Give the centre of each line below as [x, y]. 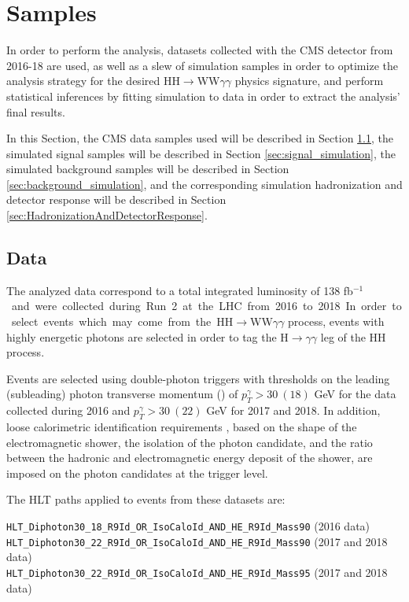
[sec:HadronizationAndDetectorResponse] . [107, 215]
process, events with [336, 321]
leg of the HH [353, 336]
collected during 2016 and [68, 410]
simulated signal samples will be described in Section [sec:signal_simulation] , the [201, 153]
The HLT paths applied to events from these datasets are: [146, 499]
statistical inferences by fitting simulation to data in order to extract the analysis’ [203, 96]
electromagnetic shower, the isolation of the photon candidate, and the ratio [190, 442]
